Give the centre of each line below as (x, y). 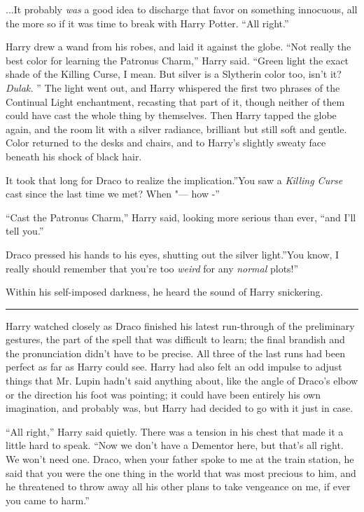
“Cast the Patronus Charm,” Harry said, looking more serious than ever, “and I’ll (181, 217)
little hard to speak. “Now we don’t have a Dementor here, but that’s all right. (175, 445)
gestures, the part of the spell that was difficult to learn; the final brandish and (175, 339)
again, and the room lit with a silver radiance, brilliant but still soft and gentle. (176, 129)
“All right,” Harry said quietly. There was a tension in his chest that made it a (175, 431)
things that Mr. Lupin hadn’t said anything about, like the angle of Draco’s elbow (182, 381)
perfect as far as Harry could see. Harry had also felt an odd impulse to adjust (174, 367)
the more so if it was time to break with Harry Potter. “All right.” (147, 23)
